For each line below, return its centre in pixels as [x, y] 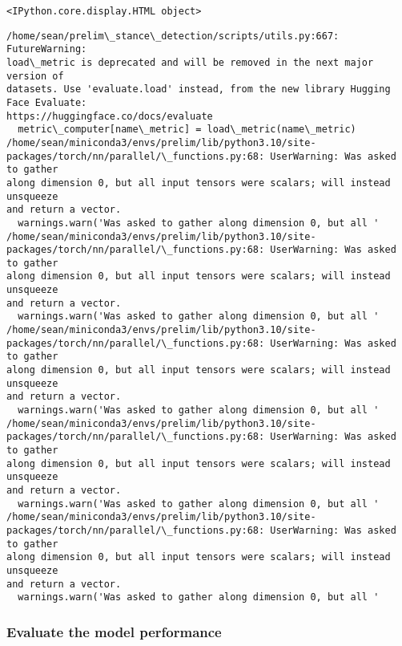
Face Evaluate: [47, 102]
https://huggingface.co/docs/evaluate [110, 116]
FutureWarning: [47, 49]
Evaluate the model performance [114, 631]
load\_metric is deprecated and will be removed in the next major [190, 62]
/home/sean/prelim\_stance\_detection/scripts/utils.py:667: [173, 36]
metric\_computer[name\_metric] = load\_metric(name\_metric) [187, 130]
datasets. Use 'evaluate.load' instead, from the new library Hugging [199, 89]
